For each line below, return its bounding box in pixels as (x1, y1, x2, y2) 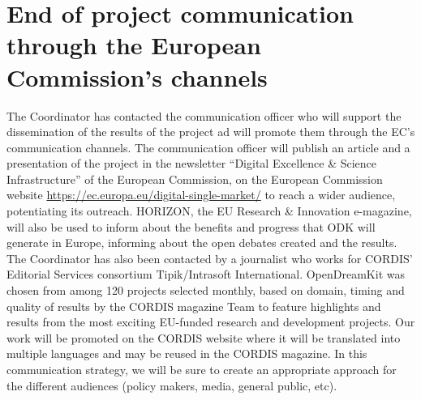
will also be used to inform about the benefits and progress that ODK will (6, 218, 376, 235)
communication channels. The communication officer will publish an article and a (6, 138, 410, 155)
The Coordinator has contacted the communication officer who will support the (6, 107, 402, 124)
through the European (6, 28, 261, 62)
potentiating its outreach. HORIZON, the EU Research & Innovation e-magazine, (6, 202, 412, 219)
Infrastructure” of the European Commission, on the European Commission (6, 170, 383, 187)
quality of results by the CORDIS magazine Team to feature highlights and (6, 297, 381, 314)
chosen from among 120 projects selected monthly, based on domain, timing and (6, 282, 405, 299)
